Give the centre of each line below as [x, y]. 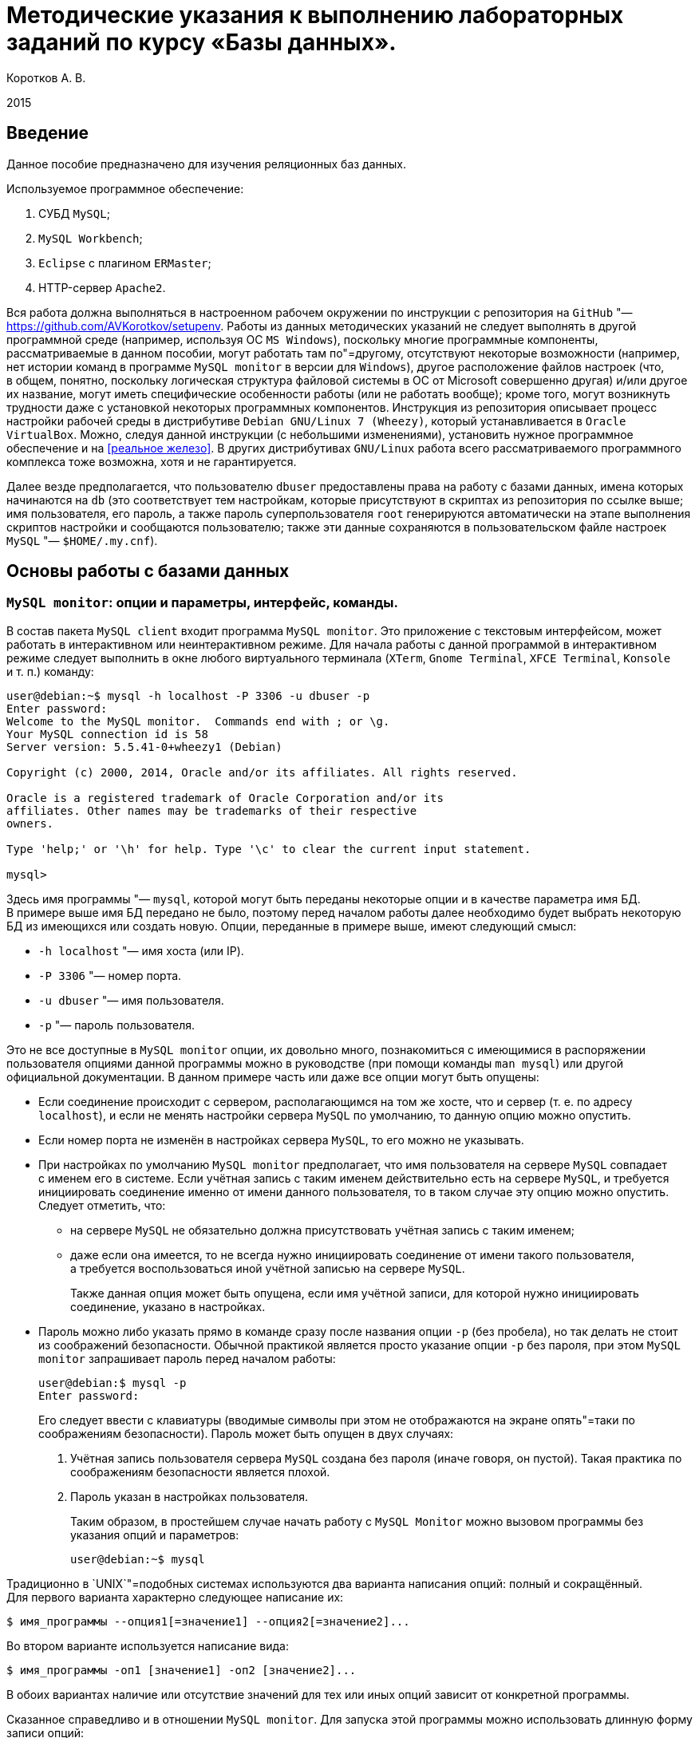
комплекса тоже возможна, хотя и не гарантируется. [152, 461]
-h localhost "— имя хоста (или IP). [141, 950]
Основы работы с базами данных [148, 571]
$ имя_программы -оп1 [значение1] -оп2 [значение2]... [182, 1670]
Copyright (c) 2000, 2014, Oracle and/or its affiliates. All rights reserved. [262, 772]
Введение [48, 133]
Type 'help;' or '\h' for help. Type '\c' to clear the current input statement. [269, 849]
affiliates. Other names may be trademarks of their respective [212, 810]
